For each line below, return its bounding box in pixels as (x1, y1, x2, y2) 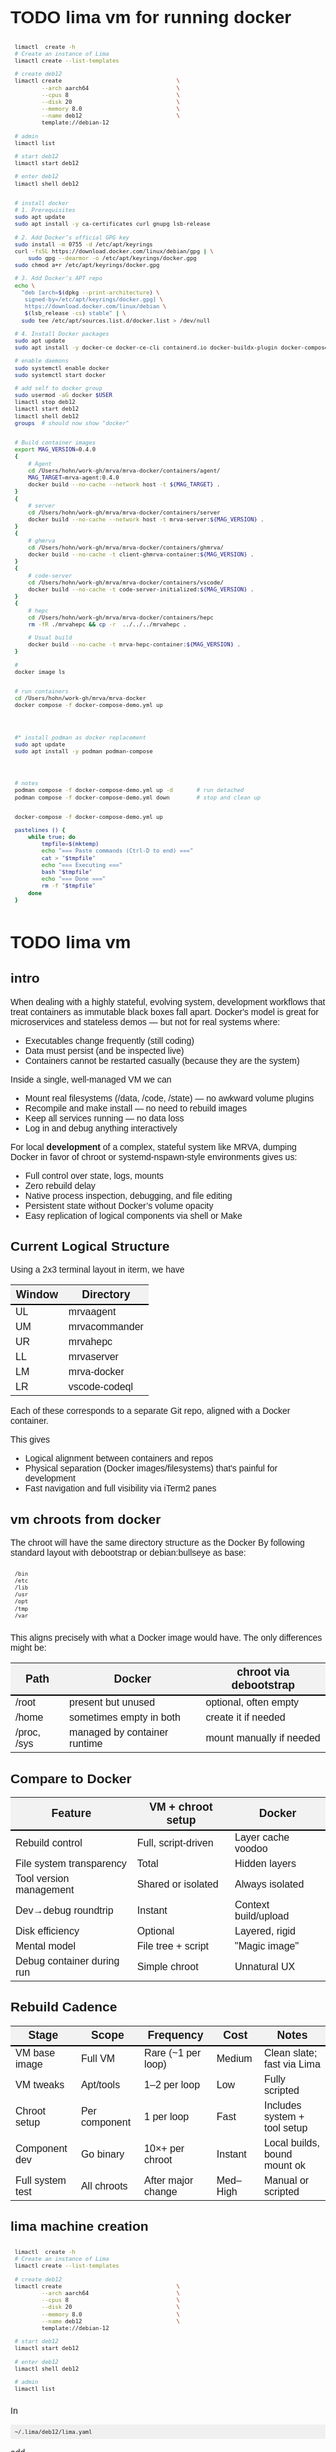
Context (234, 1899, 270, 1911)
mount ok (263, 2159, 306, 2171)
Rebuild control (15, 1837, 83, 1849)
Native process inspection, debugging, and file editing (24, 1190, 233, 1201)
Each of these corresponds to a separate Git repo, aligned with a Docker (10, 1405, 291, 1417)
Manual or (263, 2174, 310, 2186)
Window (15, 1287, 59, 1301)
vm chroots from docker (10, 1511, 162, 1527)
